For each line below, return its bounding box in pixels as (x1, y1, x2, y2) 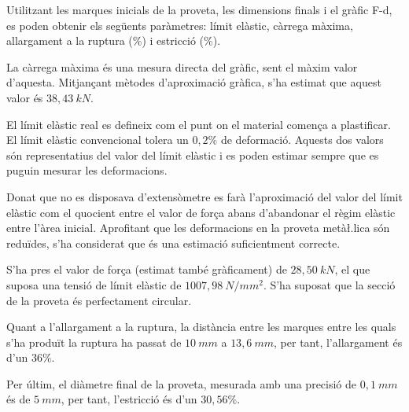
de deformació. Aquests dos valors (220, 131, 384, 148)
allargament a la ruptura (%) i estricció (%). (6, 32, 221, 49)
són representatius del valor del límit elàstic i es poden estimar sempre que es (6, 146, 379, 163)
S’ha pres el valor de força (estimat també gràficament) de (6, 261, 287, 278)
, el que (334, 261, 370, 278)
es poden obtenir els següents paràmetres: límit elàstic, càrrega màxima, (6, 17, 353, 33)
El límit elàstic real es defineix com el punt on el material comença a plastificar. (6, 116, 391, 132)
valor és (6, 89, 43, 105)
